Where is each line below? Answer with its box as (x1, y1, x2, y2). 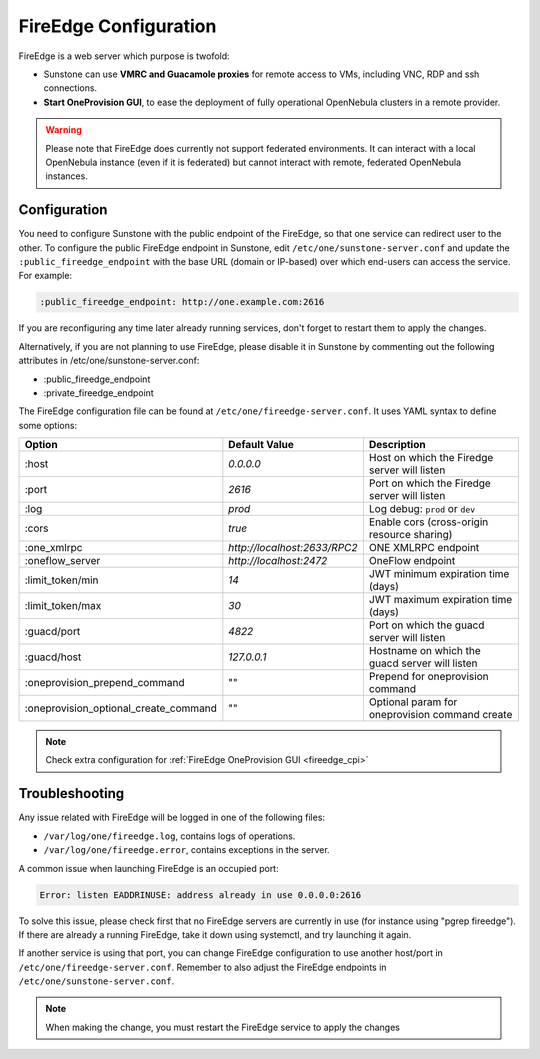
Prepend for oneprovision (368, 670, 489, 684)
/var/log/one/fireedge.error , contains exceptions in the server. (43, 844, 330, 856)
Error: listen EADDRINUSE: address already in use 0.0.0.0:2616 (39, 889, 362, 900)
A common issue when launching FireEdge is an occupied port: (18, 862, 279, 874)
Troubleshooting (18, 785, 125, 802)
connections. (43, 82, 98, 94)
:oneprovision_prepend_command (24, 676, 185, 690)
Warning (45, 124, 82, 136)
